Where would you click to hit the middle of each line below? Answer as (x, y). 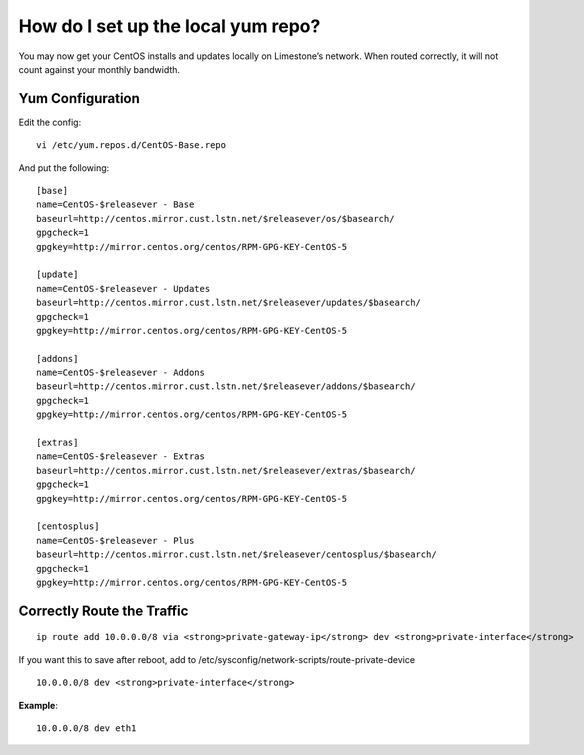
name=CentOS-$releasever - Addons (120, 373)
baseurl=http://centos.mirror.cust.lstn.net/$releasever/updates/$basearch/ (229, 303)
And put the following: (64, 167)
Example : (38, 705)
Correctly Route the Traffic (103, 610)
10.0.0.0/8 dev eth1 (86, 728)
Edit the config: (50, 122)
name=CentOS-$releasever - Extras (120, 456)
